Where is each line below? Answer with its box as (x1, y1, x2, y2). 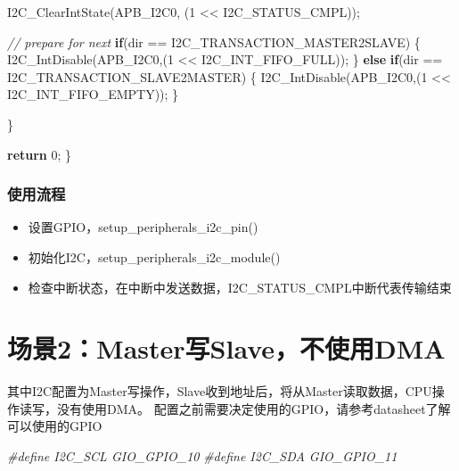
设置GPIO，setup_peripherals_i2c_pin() (28, 218, 258, 236)
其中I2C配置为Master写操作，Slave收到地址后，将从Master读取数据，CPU (7, 382, 432, 401)
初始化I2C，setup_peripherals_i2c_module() (28, 247, 281, 266)
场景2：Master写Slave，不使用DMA (7, 330, 446, 367)
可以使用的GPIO (7, 417, 102, 435)
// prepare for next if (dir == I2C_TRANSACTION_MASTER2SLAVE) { (7, 32, 421, 51)
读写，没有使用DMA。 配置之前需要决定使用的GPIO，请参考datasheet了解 (19, 399, 451, 417)
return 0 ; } (7, 145, 72, 163)
